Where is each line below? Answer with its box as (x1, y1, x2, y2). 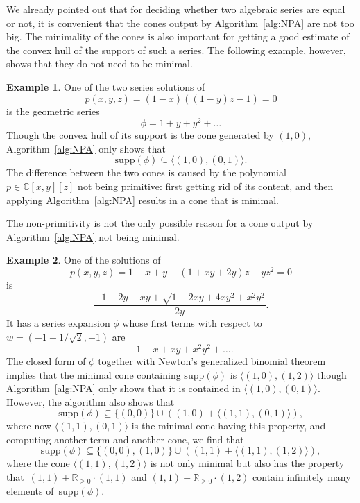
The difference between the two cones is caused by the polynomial (6, 165, 286, 180)
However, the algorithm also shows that (6, 394, 175, 409)
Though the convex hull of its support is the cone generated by (6, 128, 274, 142)
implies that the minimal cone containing (6, 367, 181, 382)
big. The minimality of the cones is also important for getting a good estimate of (6, 29, 350, 44)
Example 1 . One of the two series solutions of (6, 79, 205, 94)
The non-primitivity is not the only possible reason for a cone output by (6, 216, 314, 230)
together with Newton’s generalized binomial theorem (98, 353, 326, 368)
